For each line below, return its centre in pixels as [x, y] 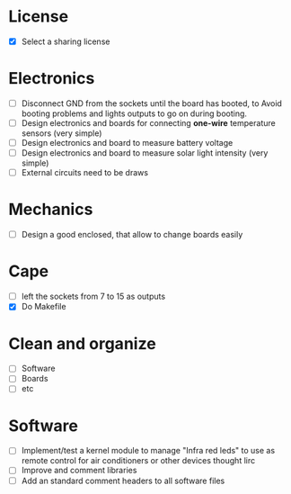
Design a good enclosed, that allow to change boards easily [132, 235]
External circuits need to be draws [85, 173]
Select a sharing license [66, 41]
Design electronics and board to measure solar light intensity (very [145, 153]
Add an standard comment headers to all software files [123, 481]
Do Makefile [44, 307]
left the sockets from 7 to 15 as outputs [93, 296]
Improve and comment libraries [79, 471]
